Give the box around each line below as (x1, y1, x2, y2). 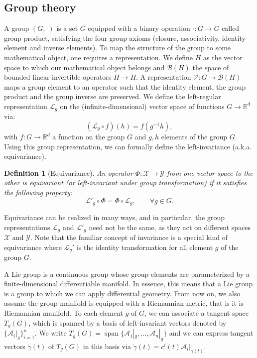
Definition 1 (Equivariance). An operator (4, 167, 133, 178)
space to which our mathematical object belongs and (4, 62, 165, 72)
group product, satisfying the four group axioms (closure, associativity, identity (4, 32, 246, 43)
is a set (56, 23, 78, 33)
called (222, 23, 240, 33)
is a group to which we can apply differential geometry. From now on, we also (4, 288, 241, 298)
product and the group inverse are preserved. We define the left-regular (4, 91, 221, 102)
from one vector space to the (167, 167, 253, 178)
